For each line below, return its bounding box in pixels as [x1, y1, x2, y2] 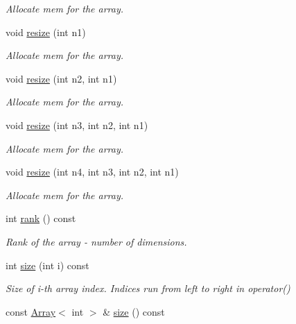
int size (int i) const [6, 257, 89, 272]
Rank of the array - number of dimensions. [6, 234, 187, 248]
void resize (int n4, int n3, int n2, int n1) [6, 164, 179, 179]
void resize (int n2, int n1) [6, 71, 117, 85]
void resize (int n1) [6, 24, 86, 39]
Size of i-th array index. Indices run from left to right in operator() [6, 281, 290, 296]
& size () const [103, 304, 165, 318]
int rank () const [6, 211, 76, 225]
